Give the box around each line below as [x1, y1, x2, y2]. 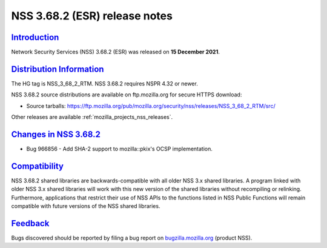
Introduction [11, 32, 59, 42]
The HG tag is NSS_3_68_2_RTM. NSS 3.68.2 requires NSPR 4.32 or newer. [11, 79, 198, 87]
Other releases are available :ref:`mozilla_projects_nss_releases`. [11, 113, 173, 121]
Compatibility [11, 161, 64, 171]
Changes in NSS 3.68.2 [11, 129, 101, 139]
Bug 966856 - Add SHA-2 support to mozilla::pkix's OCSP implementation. [26, 146, 213, 153]
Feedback [11, 218, 50, 229]
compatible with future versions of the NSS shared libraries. [11, 203, 160, 210]
